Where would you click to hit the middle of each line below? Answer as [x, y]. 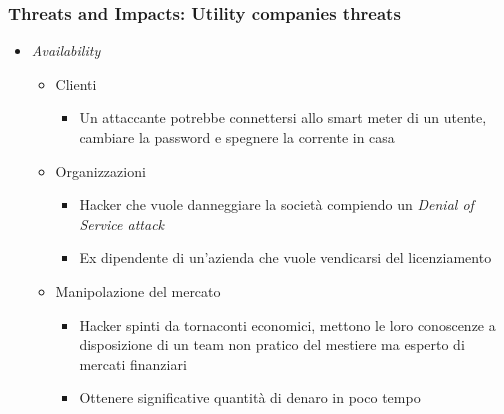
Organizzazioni [100, 170]
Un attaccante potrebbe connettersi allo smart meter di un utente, [283, 117]
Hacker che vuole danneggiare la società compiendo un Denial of [276, 204]
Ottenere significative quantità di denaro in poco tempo [250, 397]
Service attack [122, 223]
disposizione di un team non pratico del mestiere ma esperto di [272, 344]
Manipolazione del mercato [138, 290]
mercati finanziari [133, 363]
